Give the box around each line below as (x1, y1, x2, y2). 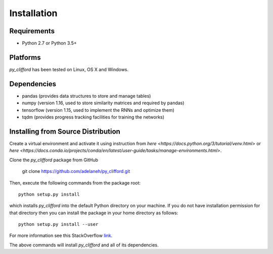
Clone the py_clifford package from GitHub (9, 157, 99, 163)
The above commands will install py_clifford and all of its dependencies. (9, 242, 159, 248)
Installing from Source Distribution (9, 127, 121, 136)
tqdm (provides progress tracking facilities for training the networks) (22, 114, 164, 120)
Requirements (9, 27, 55, 35)
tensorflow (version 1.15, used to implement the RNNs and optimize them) (22, 107, 174, 113)
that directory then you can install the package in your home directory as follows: (9, 210, 178, 216)
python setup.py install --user (18, 222, 99, 227)
